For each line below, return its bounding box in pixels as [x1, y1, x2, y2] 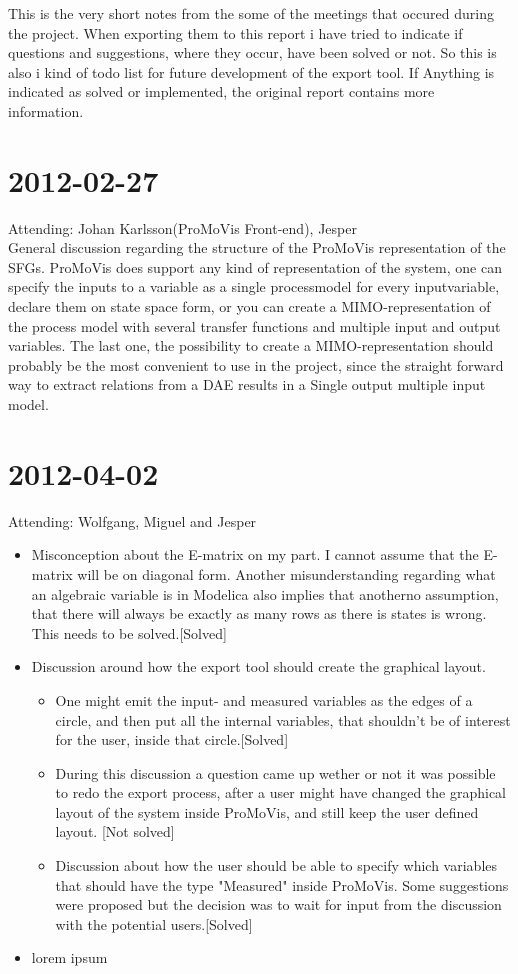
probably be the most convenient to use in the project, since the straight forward [8, 354, 504, 375]
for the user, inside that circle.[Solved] [55, 729, 289, 750]
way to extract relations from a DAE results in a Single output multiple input [8, 374, 486, 395]
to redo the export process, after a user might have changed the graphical [55, 782, 506, 803]
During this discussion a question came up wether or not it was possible [55, 762, 496, 783]
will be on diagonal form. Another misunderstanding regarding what [77, 563, 496, 584]
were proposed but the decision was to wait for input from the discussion [55, 894, 502, 915]
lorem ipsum [31, 947, 108, 968]
